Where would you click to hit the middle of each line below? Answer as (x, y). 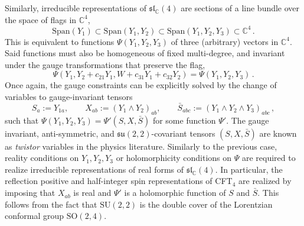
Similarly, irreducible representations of (76, 8)
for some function (184, 120)
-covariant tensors (183, 133)
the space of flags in (41, 19)
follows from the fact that (51, 204)
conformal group (35, 216)
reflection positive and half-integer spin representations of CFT (119, 181)
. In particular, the (249, 169)
